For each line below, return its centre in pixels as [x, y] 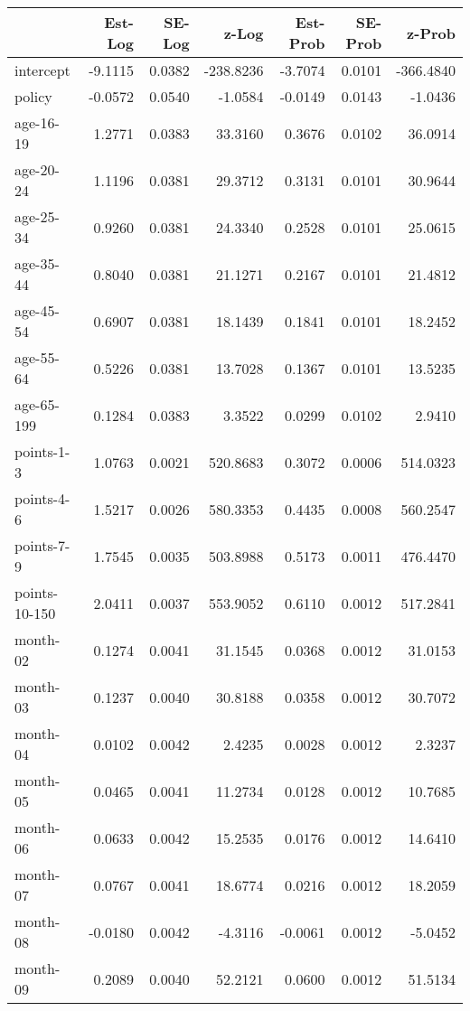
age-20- [37, 169]
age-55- [37, 357]
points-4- [42, 498]
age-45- [37, 310]
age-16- [37, 122]
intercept [42, 70]
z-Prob [431, 33]
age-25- [37, 216]
